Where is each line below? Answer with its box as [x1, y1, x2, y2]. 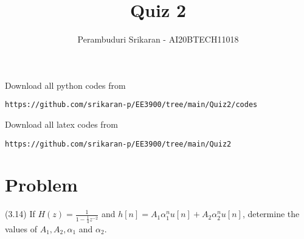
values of [5, 222, 37, 235]
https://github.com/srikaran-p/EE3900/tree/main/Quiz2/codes [5, 100, 258, 109]
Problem [5, 172, 78, 197]
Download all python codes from [5, 78, 126, 91]
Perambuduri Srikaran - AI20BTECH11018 [77, 33, 239, 46]
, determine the [242, 207, 300, 220]
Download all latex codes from [5, 117, 118, 130]
